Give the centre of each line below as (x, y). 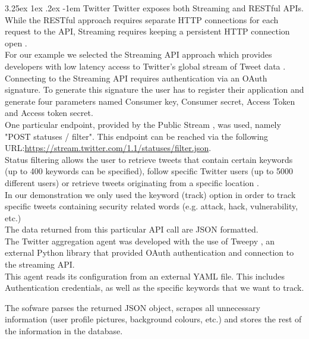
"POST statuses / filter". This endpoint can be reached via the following (137, 136)
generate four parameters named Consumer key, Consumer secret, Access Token (150, 101)
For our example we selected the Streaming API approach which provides (138, 54)
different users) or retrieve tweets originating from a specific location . (132, 182)
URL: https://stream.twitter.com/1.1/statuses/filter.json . (108, 148)
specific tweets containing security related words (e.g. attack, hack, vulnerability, (152, 206)
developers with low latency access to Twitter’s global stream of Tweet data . (145, 66)
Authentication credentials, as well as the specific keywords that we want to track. (154, 288)
